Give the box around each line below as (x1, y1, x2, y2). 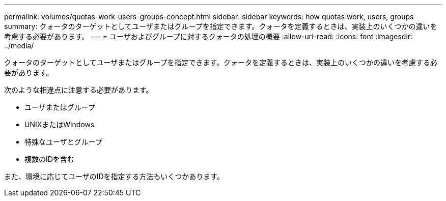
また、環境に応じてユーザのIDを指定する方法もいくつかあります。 (4, 172, 224, 181)
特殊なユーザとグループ (24, 137, 102, 146)
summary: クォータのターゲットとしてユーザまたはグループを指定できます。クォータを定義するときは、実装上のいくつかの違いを (4, 22, 437, 31)
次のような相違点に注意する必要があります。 (4, 85, 153, 94)
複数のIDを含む (24, 155, 74, 163)
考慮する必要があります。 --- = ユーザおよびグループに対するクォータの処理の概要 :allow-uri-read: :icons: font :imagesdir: (4, 32, 413, 41)
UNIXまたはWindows (24, 120, 95, 129)
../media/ (4, 41, 34, 50)
